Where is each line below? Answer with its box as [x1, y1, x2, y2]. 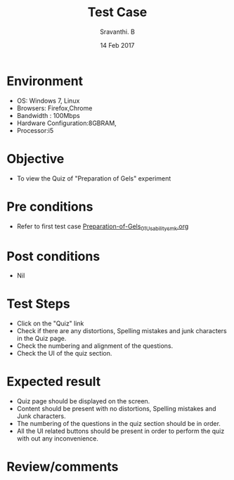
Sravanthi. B [100, 27, 135, 36]
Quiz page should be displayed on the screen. [16, 397, 150, 406]
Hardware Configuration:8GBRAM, [16, 119, 117, 127]
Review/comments [6, 459, 119, 475]
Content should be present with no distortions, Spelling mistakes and [16, 405, 216, 413]
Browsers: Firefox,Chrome [16, 103, 93, 112]
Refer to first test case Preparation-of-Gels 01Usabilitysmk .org [16, 222, 189, 232]
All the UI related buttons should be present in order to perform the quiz [16, 427, 225, 436]
